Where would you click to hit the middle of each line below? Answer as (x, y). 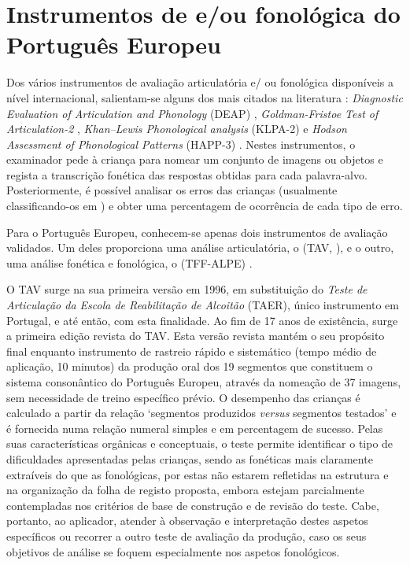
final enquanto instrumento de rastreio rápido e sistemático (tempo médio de (192, 351)
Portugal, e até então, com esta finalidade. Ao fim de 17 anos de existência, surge (202, 320)
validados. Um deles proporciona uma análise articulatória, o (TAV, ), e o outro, (200, 247)
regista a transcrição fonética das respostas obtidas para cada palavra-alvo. (187, 174)
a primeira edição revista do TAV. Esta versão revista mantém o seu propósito (196, 336)
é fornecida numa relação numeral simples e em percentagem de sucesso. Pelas (195, 428)
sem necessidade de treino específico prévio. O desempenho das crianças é (183, 397)
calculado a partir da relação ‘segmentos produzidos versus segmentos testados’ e (201, 413)
